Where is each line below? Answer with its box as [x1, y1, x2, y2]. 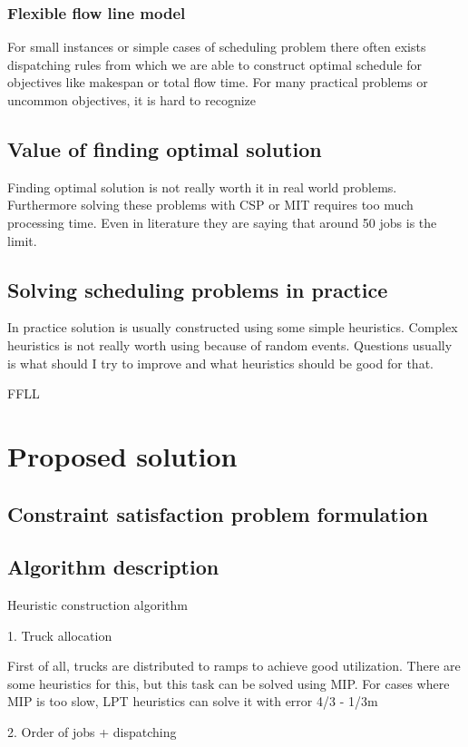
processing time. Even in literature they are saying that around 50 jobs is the [7, 212, 437, 231]
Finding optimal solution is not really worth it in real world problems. [7, 177, 397, 196]
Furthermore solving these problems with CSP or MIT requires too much [7, 195, 414, 214]
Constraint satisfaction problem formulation [7, 499, 428, 527]
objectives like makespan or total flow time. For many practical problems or [7, 73, 428, 92]
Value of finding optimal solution [7, 134, 322, 162]
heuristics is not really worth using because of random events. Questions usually [7, 335, 453, 354]
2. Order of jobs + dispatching [7, 722, 177, 742]
